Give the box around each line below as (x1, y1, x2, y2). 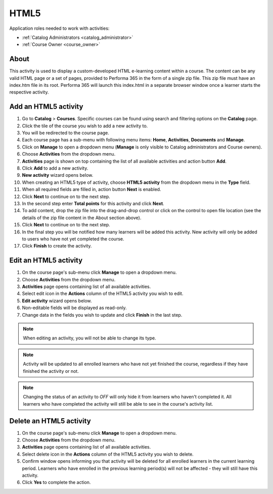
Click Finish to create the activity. (22, 243, 92, 249)
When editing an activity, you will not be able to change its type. (23, 335, 156, 341)
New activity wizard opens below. (22, 172, 94, 178)
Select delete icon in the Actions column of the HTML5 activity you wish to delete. (22, 451, 194, 457)
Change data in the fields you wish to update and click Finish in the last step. (22, 312, 183, 318)
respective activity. (9, 89, 49, 95)
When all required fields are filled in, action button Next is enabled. (22, 186, 161, 192)
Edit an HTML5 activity (9, 256, 83, 265)
